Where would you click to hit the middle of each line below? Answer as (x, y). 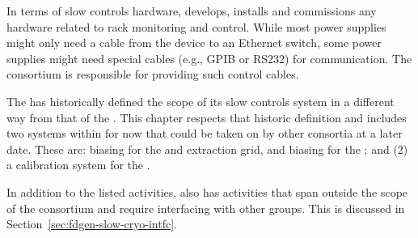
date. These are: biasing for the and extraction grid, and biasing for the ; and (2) (207, 149)
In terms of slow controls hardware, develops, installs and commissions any (192, 11)
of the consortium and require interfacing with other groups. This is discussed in (206, 208)
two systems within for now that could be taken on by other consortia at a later (205, 133)
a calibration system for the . (78, 165)
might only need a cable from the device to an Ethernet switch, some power (194, 42)
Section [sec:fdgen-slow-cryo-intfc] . (92, 224)
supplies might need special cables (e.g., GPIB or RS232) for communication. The (209, 58)
